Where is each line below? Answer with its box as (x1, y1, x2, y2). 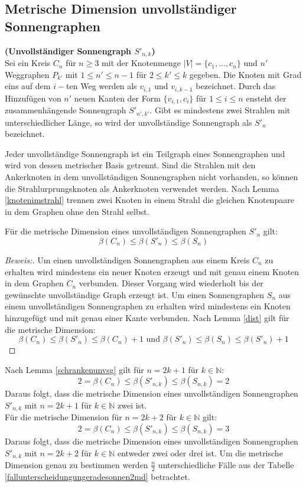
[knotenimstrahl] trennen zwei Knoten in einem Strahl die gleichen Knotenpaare (5, 194, 294, 206)
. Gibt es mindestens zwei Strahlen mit (149, 104, 291, 116)
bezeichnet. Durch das (196, 80, 276, 92)
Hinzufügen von (5, 91, 61, 104)
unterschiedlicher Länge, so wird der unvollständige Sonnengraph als (5, 116, 252, 128)
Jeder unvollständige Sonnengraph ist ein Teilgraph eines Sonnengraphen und (5, 147, 285, 159)
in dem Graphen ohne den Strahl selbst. (5, 205, 149, 217)
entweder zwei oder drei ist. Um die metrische (117, 446, 283, 459)
